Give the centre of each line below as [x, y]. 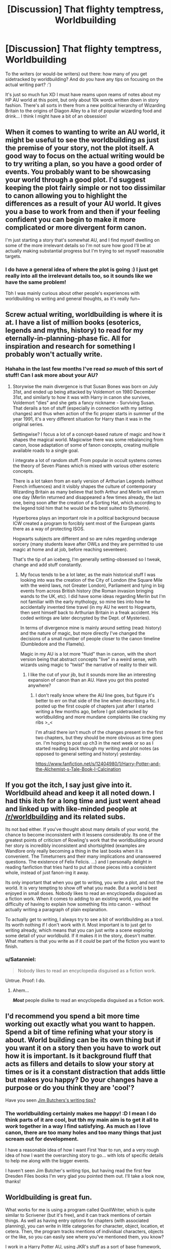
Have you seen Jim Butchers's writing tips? [51, 1100]
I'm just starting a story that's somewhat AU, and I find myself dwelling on [82, 240]
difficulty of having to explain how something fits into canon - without [78, 904]
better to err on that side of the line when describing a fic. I [97, 700]
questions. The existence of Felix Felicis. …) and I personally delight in [79, 861]
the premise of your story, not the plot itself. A [80, 148]
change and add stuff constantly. [47, 564]
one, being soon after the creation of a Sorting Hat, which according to [87, 502]
